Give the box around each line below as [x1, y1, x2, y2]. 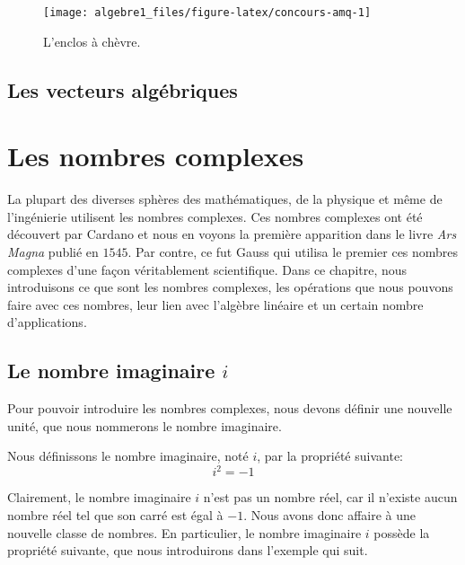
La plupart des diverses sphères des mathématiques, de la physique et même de [7, 190, 443, 208]
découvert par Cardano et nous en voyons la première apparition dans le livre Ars [7, 225, 457, 243]
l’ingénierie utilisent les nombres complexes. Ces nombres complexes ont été [7, 207, 423, 225]
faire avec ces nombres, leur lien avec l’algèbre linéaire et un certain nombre [7, 295, 424, 313]
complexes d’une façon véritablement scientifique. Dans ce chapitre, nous [7, 260, 408, 278]
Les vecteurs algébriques [7, 75, 238, 103]
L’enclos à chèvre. [43, 31, 141, 50]
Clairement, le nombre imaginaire [7, 488, 191, 507]
